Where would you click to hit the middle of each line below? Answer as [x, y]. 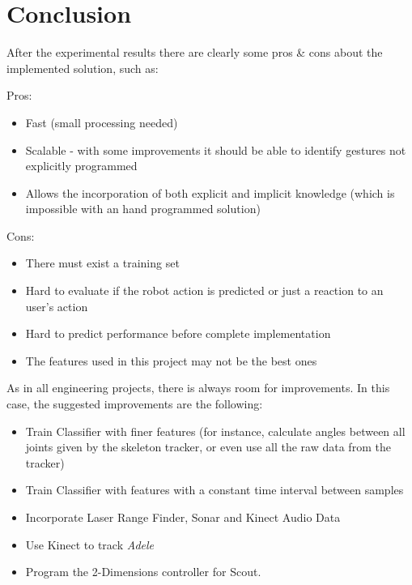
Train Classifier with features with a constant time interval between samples [214, 490]
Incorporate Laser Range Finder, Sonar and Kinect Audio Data [183, 517]
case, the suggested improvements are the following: [135, 404]
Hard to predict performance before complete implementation [178, 333]
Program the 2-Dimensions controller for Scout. [143, 572]
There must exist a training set [102, 263]
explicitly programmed [81, 166]
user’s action [57, 306]
